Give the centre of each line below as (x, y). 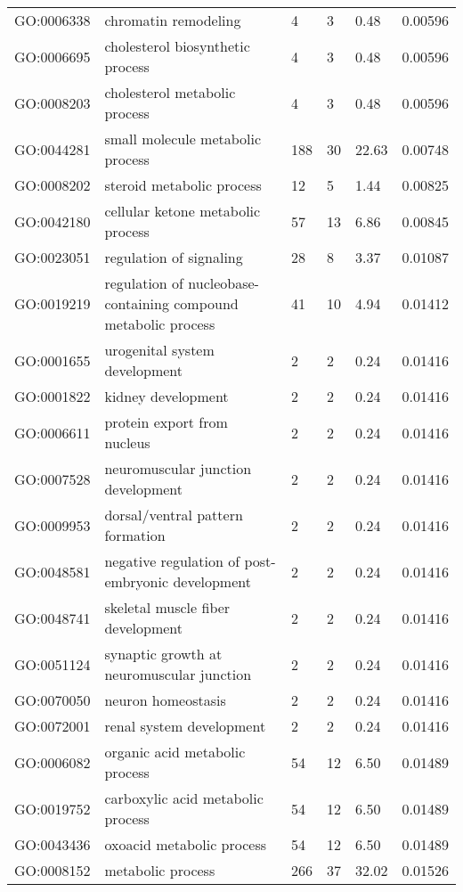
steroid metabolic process (183, 185)
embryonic (137, 581)
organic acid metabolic (175, 752)
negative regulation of (172, 561)
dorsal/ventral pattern (174, 515)
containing (137, 303)
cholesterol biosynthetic (177, 46)
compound (206, 303)
